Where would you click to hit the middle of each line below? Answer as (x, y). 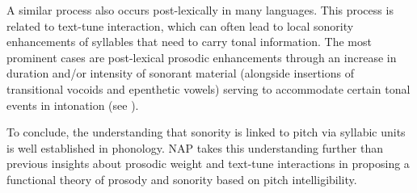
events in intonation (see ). (73, 105)
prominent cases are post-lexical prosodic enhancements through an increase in (202, 57)
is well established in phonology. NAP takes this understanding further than (195, 147)
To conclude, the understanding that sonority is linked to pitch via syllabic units (206, 132)
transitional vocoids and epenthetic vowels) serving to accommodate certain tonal (208, 88)
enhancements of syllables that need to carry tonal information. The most (189, 42)
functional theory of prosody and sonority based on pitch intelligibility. (182, 179)
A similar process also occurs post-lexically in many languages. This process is (200, 10)
